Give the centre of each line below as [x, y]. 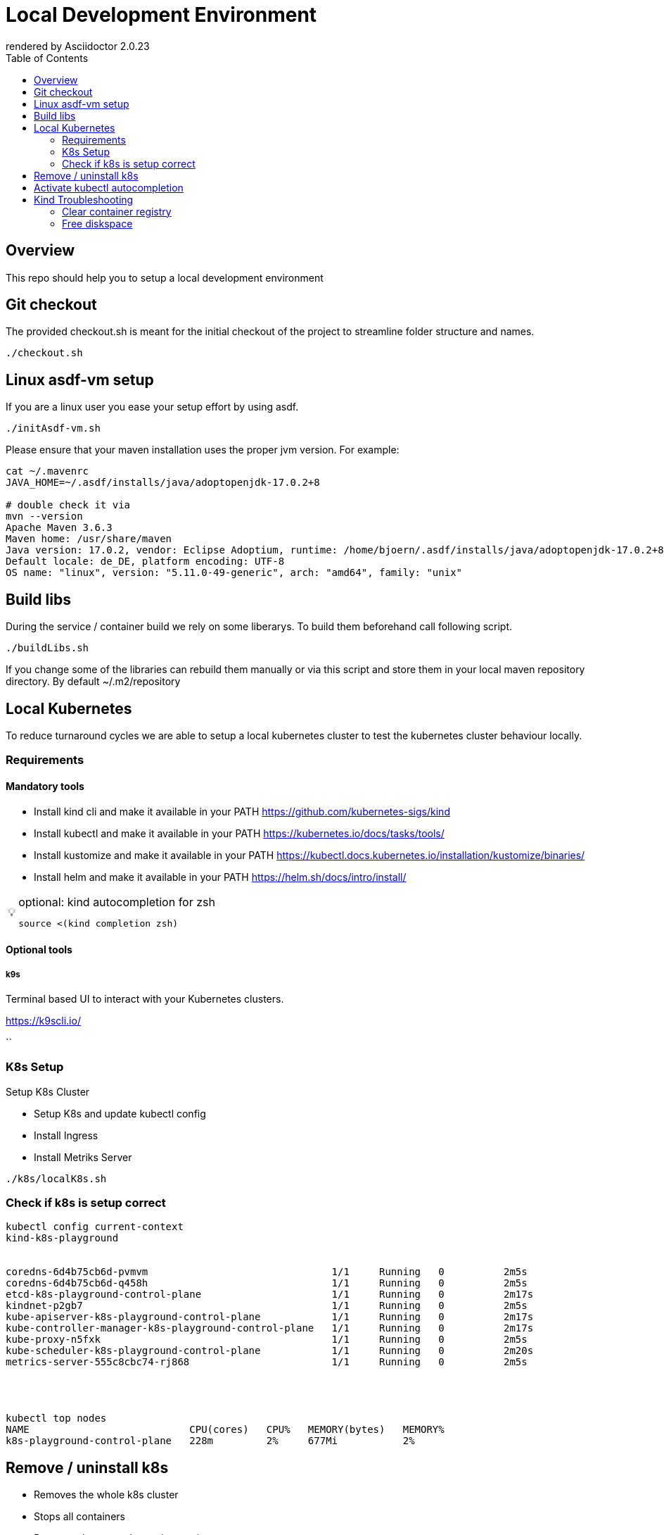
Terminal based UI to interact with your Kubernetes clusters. [145, 998]
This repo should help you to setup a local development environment [165, 277]
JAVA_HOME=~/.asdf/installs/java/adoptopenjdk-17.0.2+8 [163, 483]
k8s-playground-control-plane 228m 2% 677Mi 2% [210, 1441]
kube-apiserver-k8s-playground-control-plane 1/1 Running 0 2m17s [270, 1317]
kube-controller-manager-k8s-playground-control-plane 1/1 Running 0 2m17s [270, 1328]
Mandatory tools [45, 786]
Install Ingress [66, 1135]
